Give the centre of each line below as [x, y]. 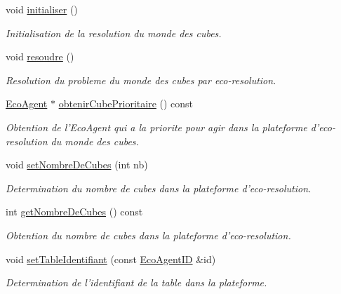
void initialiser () [42, 9]
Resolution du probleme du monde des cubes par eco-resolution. [141, 80]
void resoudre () [40, 56]
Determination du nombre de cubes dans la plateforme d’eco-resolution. [159, 188]
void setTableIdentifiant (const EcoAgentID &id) [111, 259]
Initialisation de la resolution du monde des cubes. [114, 33]
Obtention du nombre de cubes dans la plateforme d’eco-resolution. [148, 235]
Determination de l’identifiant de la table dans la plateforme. [136, 282]
